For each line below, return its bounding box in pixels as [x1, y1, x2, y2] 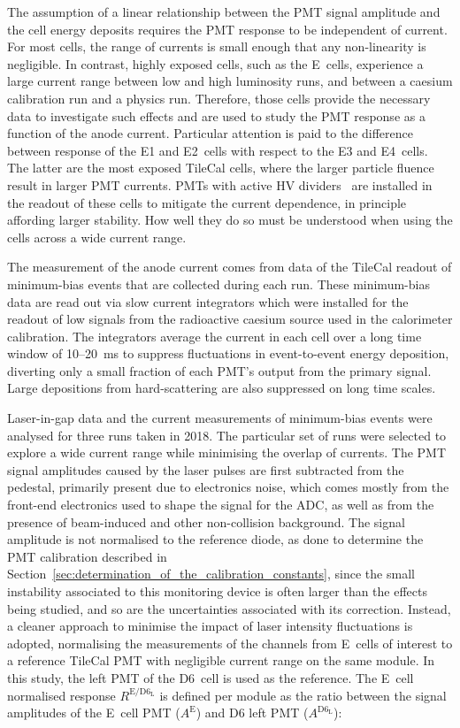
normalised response [7, 686, 116, 704]
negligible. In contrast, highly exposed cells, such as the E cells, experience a [7, 54, 424, 73]
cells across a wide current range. [7, 227, 187, 246]
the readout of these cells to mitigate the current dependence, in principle [7, 193, 407, 211]
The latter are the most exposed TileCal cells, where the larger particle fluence [7, 158, 434, 177]
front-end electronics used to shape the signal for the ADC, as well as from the [7, 495, 434, 514]
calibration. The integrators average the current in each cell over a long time [7, 326, 422, 345]
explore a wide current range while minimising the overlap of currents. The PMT [7, 443, 447, 462]
